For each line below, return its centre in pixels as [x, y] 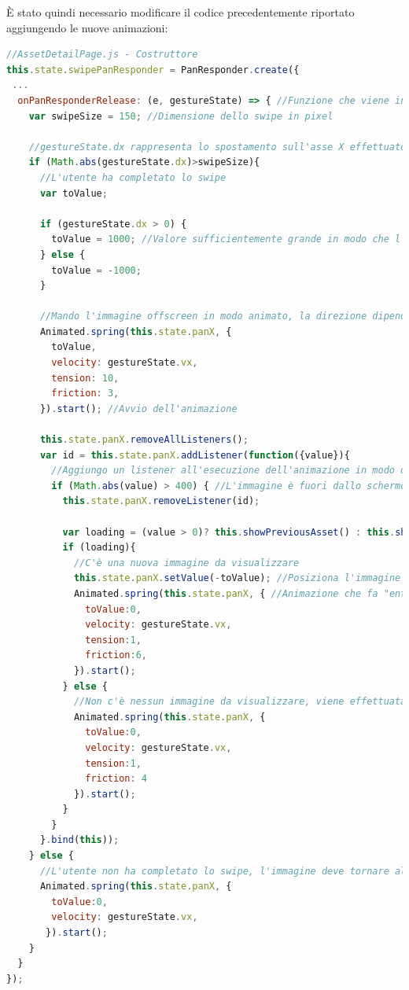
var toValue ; [74, 193]
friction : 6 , [116, 655]
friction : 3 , [85, 394]
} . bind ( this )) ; [79, 840]
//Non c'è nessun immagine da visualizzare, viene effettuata [240, 702]
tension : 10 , [85, 378]
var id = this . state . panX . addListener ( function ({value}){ [195, 455]
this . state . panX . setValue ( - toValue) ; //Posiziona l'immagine [237, 578]
